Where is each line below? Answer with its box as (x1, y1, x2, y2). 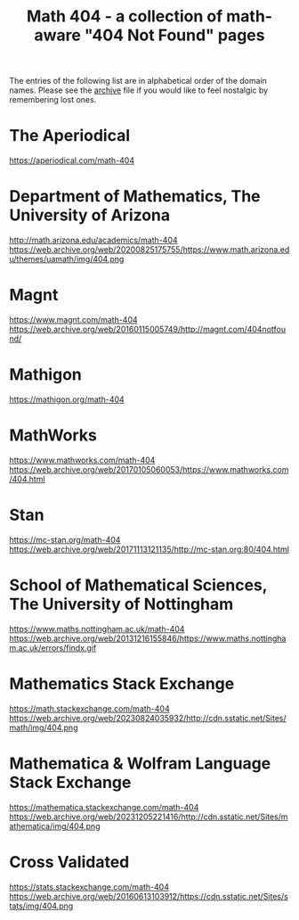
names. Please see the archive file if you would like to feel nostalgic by (9, 85, 269, 95)
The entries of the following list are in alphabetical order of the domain (9, 76, 267, 86)
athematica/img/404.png (9, 820, 101, 831)
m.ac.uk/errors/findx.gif (9, 642, 97, 653)
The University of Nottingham (9, 595, 234, 614)
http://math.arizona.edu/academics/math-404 (9, 234, 178, 246)
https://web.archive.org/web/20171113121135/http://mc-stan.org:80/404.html (9, 544, 289, 554)
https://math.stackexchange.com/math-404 (9, 702, 171, 714)
